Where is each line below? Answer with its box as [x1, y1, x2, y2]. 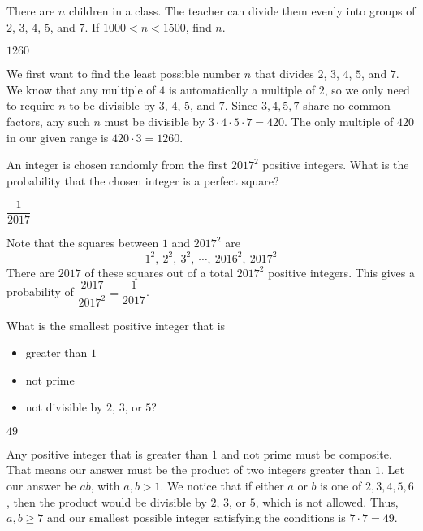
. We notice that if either [160, 477, 284, 494]
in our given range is [6, 128, 109, 146]
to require [6, 97, 55, 114]
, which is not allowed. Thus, [255, 493, 399, 510]
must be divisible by [104, 112, 205, 129]
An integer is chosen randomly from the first [6, 156, 228, 173]
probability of [6, 283, 74, 300]
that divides [254, 65, 314, 82]
